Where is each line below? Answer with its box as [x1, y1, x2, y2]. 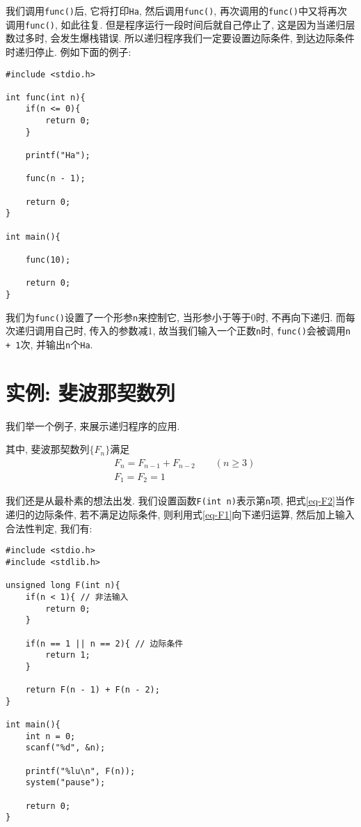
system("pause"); [25, 778, 106, 788]
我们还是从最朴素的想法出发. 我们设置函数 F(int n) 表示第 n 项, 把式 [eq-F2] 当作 [6, 493, 355, 508]
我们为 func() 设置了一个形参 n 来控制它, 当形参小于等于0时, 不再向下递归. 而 [6, 309, 346, 324]
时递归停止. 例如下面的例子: [6, 44, 131, 59]
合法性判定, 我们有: [6, 520, 93, 535]
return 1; [45, 650, 90, 660]
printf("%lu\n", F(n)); [25, 766, 136, 776]
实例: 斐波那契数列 [6, 378, 175, 406]
